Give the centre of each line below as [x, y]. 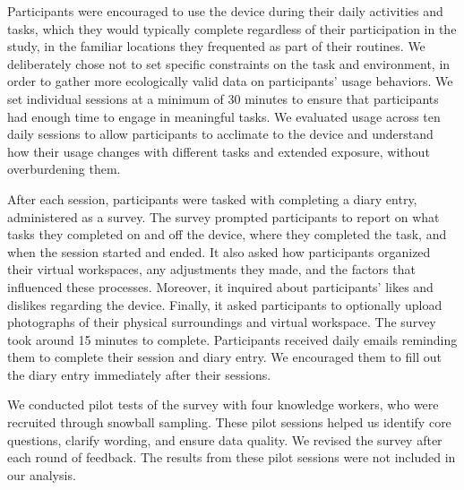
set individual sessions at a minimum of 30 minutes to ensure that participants [223, 98]
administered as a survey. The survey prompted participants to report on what [223, 216]
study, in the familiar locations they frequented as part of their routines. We [216, 46]
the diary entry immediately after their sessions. [139, 374]
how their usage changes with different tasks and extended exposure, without [219, 151]
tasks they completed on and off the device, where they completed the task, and [227, 234]
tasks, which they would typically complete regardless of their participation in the [232, 28]
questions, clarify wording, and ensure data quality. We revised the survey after [225, 439]
